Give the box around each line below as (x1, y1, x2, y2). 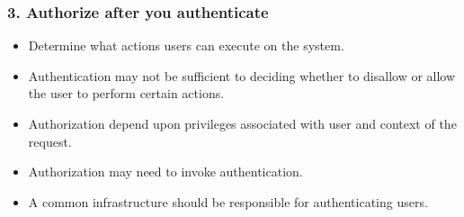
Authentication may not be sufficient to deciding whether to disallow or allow (28, 66, 456, 85)
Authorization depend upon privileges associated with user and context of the (28, 114, 457, 132)
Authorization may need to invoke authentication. (28, 162, 303, 181)
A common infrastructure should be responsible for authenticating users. (28, 192, 428, 211)
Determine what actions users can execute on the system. (28, 36, 344, 55)
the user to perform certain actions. (28, 84, 225, 103)
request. (28, 131, 72, 150)
